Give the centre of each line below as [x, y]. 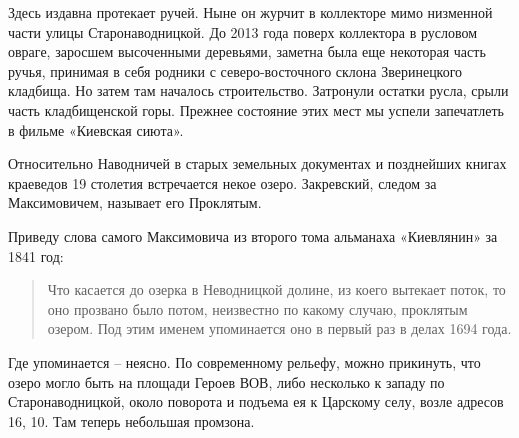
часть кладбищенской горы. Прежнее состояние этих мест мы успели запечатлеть [256, 109]
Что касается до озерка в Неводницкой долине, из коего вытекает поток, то [276, 289]
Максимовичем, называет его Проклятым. [135, 202]
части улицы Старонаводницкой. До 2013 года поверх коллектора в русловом [243, 31]
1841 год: [36, 255]
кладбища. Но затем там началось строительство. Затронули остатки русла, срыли [258, 90]
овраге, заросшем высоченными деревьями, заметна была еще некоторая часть [247, 51]
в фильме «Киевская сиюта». [96, 129]
